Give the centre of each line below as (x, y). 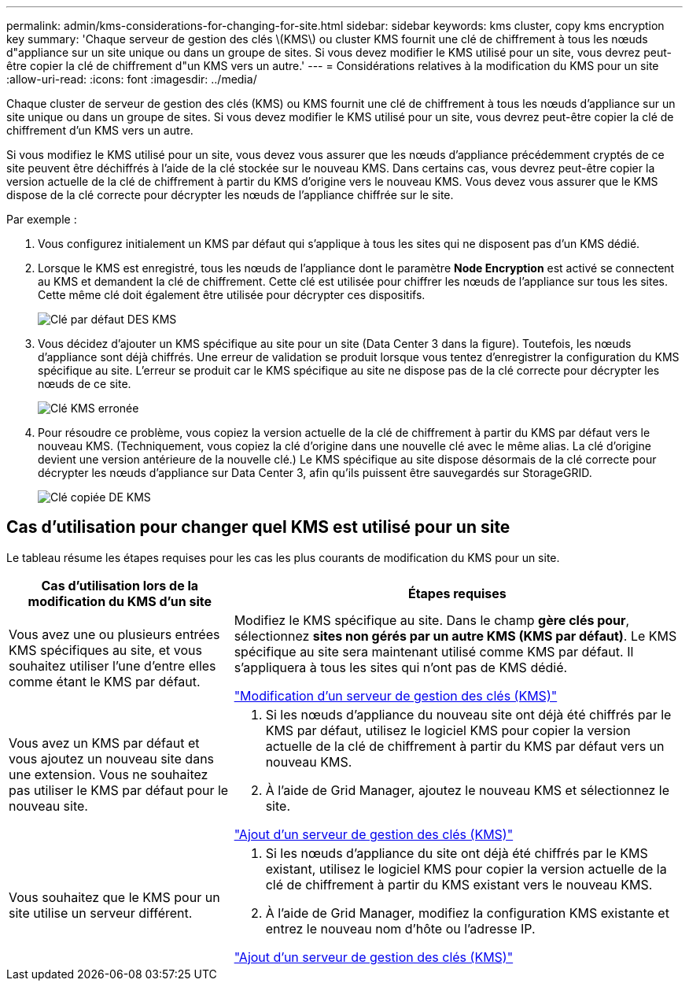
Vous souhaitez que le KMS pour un (114, 897)
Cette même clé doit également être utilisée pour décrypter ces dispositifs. (232, 295)
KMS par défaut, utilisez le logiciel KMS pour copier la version (448, 730)
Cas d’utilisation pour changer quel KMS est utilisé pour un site (258, 527)
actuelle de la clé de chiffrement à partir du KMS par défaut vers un (465, 746)
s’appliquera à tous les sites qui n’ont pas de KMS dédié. (401, 667)
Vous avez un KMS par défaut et (104, 743)
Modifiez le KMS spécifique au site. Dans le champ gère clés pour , (432, 620)
